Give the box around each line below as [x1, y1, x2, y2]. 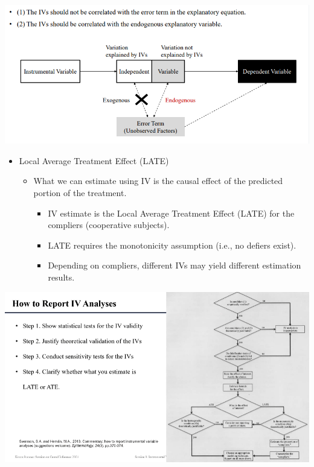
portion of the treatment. [33, 186, 127, 199]
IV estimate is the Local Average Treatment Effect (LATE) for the [48, 206, 295, 219]
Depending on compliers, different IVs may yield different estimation [48, 259, 301, 272]
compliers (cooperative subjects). [48, 218, 170, 231]
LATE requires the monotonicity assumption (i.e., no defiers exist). [48, 238, 296, 251]
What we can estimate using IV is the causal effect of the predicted [33, 174, 283, 187]
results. [48, 271, 75, 284]
